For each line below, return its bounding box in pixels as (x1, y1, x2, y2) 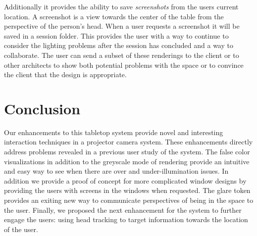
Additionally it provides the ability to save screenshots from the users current (4, 1, 239, 11)
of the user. (4, 224, 38, 234)
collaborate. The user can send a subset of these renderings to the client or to (4, 49, 239, 60)
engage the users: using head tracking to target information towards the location (4, 214, 248, 225)
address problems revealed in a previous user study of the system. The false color (4, 146, 250, 157)
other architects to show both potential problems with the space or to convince (4, 59, 244, 70)
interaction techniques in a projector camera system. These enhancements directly (4, 137, 253, 147)
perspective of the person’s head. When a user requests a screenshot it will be (4, 21, 240, 31)
